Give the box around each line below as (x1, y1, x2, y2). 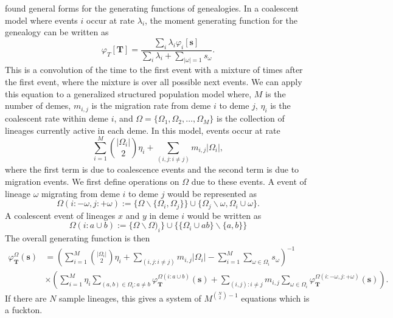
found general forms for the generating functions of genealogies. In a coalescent (5, 2, 299, 14)
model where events (5, 13, 78, 26)
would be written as (187, 209, 262, 221)
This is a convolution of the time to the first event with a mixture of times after (5, 63, 303, 76)
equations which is (241, 291, 310, 304)
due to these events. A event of (191, 175, 307, 187)
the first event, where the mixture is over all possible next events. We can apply (5, 75, 302, 88)
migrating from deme (41, 187, 120, 199)
